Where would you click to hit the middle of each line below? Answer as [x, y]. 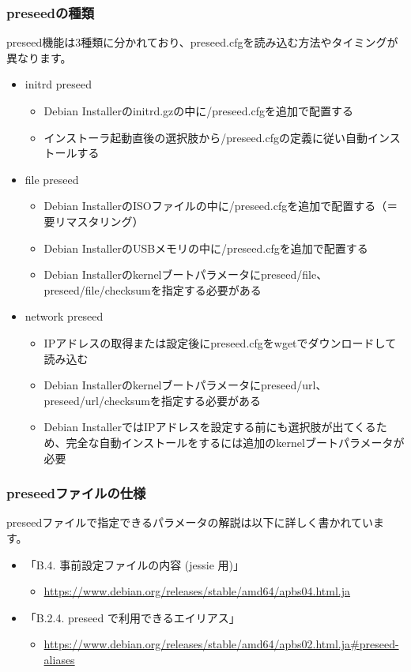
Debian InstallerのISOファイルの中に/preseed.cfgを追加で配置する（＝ [221, 206]
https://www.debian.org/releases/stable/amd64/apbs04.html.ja [197, 591]
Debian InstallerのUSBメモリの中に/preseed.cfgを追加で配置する [206, 248]
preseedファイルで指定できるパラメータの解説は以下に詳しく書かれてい [190, 522]
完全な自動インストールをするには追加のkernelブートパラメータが [235, 442]
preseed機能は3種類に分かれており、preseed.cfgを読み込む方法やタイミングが [202, 42]
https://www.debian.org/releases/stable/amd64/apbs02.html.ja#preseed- [221, 644]
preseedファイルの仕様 [76, 493]
